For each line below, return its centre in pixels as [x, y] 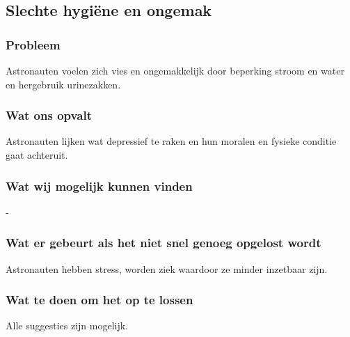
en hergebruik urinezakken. [63, 84]
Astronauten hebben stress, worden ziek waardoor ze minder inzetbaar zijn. [167, 268]
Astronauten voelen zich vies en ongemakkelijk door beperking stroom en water [175, 70]
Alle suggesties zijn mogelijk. [67, 326]
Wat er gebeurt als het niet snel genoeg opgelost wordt [164, 243]
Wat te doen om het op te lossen [100, 300]
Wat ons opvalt [49, 115]
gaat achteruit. [37, 155]
